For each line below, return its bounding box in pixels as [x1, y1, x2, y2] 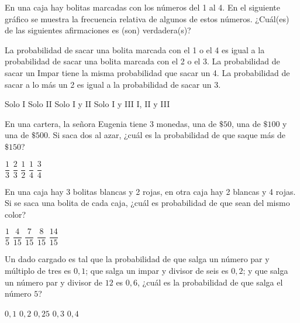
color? [5, 208, 26, 220]
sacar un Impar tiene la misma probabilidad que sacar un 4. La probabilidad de [5, 66, 290, 78]
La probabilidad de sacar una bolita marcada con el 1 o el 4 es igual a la [5, 43, 265, 56]
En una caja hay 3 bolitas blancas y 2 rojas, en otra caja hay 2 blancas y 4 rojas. [5, 185, 296, 197]
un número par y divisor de [5, 276, 103, 288]
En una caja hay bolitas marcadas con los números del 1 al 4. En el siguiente [5, 1, 281, 13]
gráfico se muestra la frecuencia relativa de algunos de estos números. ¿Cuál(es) [5, 12, 289, 25]
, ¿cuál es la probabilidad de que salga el [137, 276, 283, 288]
